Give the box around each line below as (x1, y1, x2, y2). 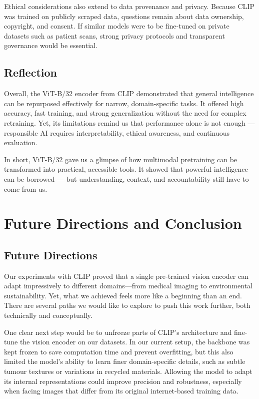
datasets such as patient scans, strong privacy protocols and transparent (4, 30, 225, 41)
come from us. (4, 183, 47, 194)
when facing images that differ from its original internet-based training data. (4, 385, 238, 396)
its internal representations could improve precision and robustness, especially (4, 375, 242, 386)
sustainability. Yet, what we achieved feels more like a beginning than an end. (4, 290, 242, 300)
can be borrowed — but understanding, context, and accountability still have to (4, 173, 249, 184)
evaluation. (4, 137, 37, 148)
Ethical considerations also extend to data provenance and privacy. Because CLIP (4, 1, 254, 11)
